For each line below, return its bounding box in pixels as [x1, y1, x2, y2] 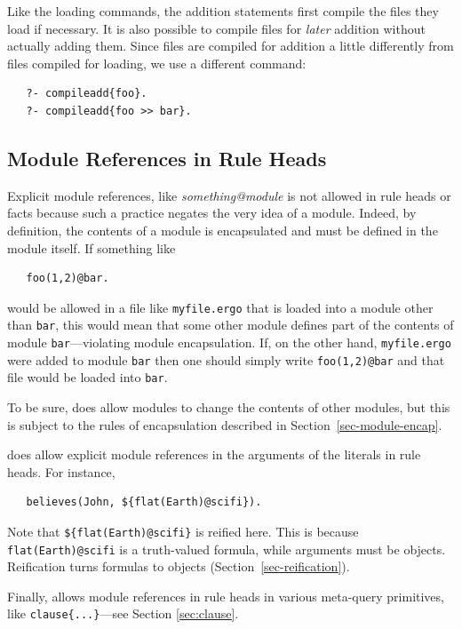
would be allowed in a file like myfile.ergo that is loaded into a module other [7, 298, 434, 316]
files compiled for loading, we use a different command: [7, 53, 307, 72]
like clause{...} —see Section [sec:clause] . [7, 604, 239, 623]
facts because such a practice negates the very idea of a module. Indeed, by [7, 203, 417, 222]
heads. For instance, [7, 462, 115, 481]
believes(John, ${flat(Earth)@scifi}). [26, 496, 262, 509]
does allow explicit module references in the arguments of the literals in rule [7, 445, 421, 464]
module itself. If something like [7, 238, 176, 257]
